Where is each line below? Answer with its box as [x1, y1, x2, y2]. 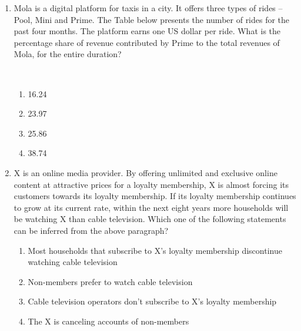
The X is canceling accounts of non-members [28, 315, 189, 327]
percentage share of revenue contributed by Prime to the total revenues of [14, 36, 280, 48]
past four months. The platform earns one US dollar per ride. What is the [14, 25, 281, 37]
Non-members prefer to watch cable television [28, 275, 193, 287]
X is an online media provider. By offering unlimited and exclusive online [14, 166, 277, 178]
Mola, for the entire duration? [14, 48, 122, 60]
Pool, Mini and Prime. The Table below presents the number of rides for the [14, 13, 290, 25]
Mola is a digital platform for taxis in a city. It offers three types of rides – [14, 2, 283, 14]
